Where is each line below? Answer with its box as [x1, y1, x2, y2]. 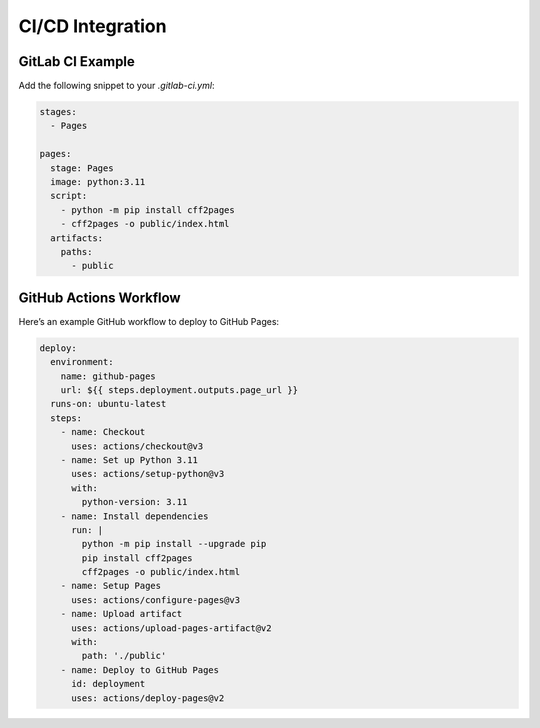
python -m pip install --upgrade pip [81, 538, 267, 550]
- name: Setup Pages [60, 580, 162, 592]
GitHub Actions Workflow [18, 289, 181, 306]
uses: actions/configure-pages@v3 [71, 594, 240, 605]
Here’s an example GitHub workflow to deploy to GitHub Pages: [18, 315, 280, 327]
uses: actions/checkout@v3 [71, 440, 204, 452]
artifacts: [50, 232, 104, 244]
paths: [60, 246, 93, 257]
